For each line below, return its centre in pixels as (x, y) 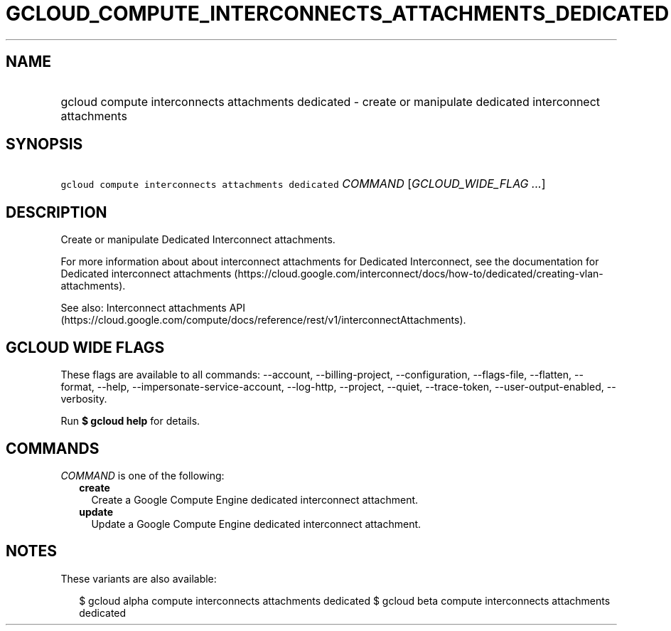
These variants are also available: (139, 578)
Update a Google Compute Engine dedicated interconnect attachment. (256, 524)
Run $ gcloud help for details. (130, 421)
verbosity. (84, 399)
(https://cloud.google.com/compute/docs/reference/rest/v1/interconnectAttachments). (263, 320)
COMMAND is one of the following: (143, 475)
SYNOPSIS (44, 144)
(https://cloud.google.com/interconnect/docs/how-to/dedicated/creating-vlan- (419, 274)
